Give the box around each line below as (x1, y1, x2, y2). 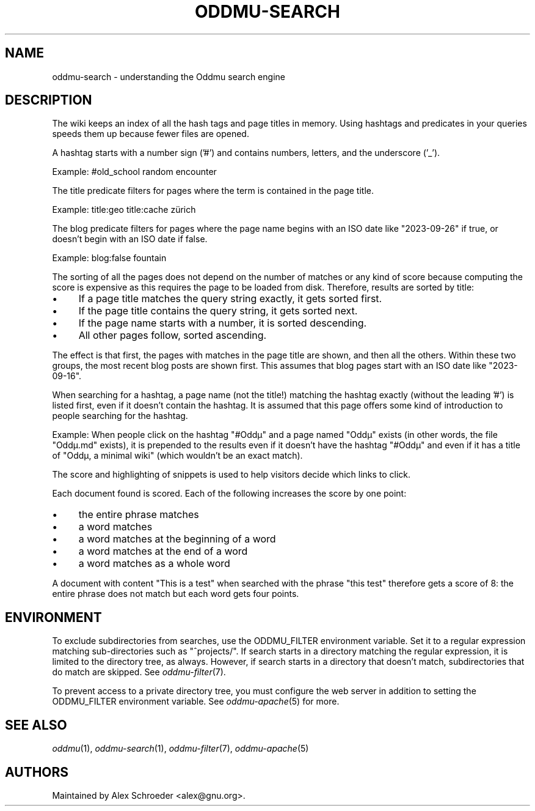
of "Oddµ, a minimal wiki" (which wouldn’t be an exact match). (52, 450, 303, 461)
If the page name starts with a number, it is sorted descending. (78, 317, 367, 330)
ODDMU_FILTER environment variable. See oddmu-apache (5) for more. (52, 696, 340, 707)
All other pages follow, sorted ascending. (78, 329, 267, 342)
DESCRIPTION (5, 92, 92, 108)
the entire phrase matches (78, 508, 199, 521)
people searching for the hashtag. (52, 410, 188, 421)
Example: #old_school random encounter (52, 166, 217, 177)
